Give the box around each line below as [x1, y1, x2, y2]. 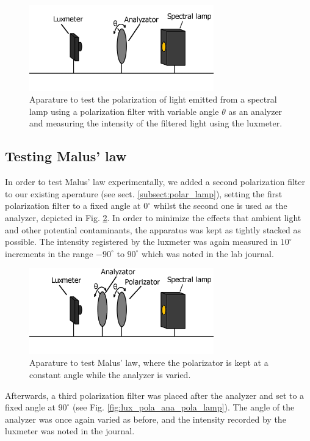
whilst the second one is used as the [153, 199, 287, 212]
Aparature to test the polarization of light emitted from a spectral [29, 93, 277, 106]
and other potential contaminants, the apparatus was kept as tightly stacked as [5, 223, 301, 236]
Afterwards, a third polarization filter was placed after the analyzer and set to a [5, 388, 305, 401]
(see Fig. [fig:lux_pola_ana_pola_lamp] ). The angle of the [72, 401, 295, 414]
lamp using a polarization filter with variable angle [29, 104, 219, 117]
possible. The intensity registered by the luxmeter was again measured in [5, 235, 278, 248]
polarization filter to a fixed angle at [5, 199, 141, 212]
